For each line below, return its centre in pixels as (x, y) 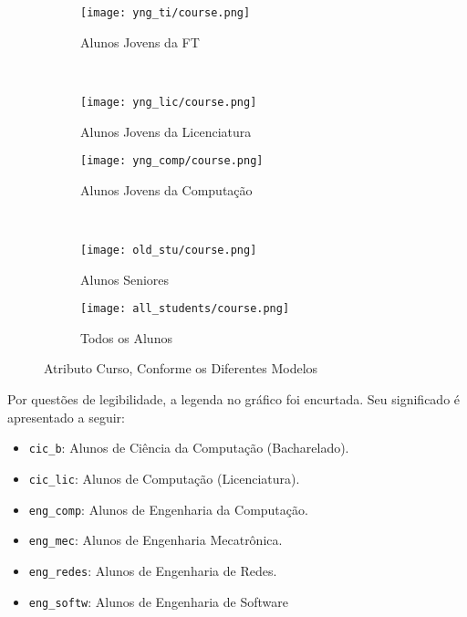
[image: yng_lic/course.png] (169, 102)
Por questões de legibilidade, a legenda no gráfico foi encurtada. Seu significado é (234, 399)
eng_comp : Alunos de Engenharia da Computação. (168, 509)
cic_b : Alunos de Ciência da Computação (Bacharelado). (189, 448)
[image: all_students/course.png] (185, 309)
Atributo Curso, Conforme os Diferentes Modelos (181, 368)
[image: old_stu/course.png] (169, 250)
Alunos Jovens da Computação (166, 189)
